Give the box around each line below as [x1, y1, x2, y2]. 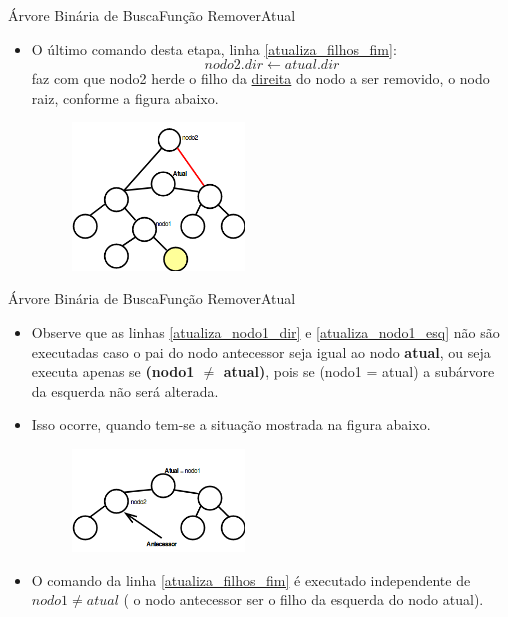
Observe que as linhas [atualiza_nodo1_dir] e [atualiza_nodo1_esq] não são [31, 321, 500, 342]
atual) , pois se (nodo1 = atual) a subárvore [223, 361, 495, 382]
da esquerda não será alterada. [31, 380, 219, 401]
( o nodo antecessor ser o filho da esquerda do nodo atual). [123, 589, 484, 610]
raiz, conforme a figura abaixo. [31, 87, 219, 108]
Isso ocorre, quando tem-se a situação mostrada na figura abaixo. [31, 414, 431, 435]
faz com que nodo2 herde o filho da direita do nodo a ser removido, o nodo [31, 68, 490, 89]
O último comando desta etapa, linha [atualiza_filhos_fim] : [31, 38, 397, 59]
